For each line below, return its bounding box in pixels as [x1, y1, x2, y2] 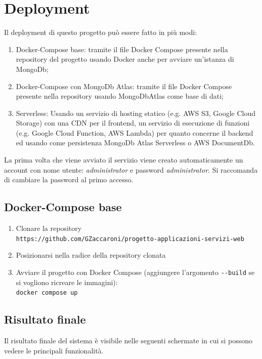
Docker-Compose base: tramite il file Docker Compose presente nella [16, 44, 228, 54]
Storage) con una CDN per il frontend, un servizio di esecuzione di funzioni [16, 117, 250, 128]
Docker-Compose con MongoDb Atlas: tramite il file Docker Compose [16, 81, 232, 91]
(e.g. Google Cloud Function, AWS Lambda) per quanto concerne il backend [16, 127, 253, 138]
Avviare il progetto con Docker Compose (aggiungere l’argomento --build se [16, 266, 255, 277]
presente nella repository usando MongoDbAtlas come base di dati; [16, 91, 224, 101]
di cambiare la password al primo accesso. [4, 174, 134, 185]
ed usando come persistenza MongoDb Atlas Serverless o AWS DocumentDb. [16, 137, 255, 148]
